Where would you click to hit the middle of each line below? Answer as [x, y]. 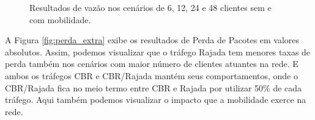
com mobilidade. [60, 19]
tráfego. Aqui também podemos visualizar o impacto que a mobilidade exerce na [156, 100]
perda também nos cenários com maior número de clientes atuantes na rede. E [152, 64]
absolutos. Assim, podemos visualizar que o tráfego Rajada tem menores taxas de [158, 51]
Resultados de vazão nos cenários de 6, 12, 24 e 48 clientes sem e [150, 7]
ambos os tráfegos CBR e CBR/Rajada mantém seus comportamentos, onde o [151, 75]
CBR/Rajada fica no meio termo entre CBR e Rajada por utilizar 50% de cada [154, 87]
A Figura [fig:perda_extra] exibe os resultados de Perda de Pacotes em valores [152, 40]
